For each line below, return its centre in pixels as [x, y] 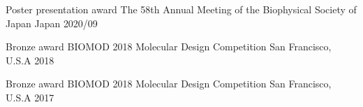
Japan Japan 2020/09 [52, 23]
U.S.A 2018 [30, 60]
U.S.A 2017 [30, 97]
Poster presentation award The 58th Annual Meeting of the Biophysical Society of [181, 9]
